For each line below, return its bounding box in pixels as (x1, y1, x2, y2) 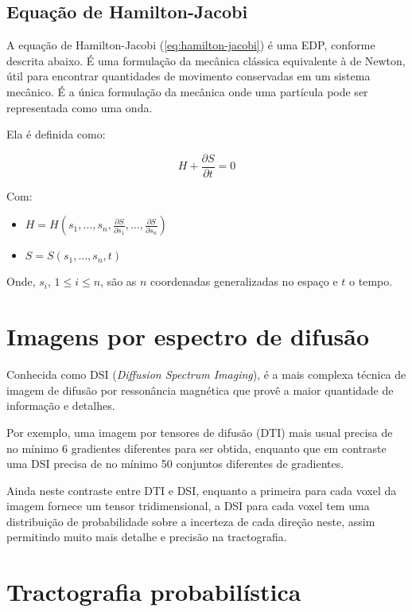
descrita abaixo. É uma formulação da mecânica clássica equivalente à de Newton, (6, 52, 406, 68)
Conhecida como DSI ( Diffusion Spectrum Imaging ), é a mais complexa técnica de (6, 366, 406, 383)
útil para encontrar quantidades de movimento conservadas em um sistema (6, 68, 371, 84)
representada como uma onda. (6, 99, 153, 115)
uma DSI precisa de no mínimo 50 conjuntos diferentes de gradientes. (6, 455, 344, 472)
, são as (100, 273, 137, 290)
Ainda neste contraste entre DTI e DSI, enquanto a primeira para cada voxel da (6, 481, 397, 498)
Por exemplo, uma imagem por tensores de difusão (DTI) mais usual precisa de (6, 423, 393, 440)
